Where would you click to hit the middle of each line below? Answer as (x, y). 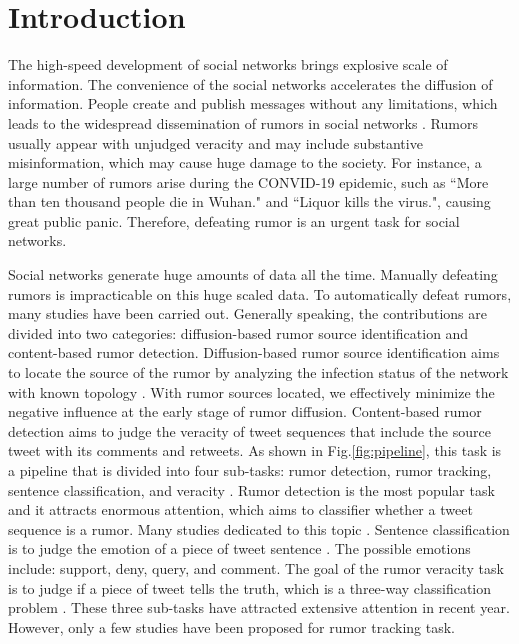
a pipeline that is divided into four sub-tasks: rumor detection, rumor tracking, (250, 470)
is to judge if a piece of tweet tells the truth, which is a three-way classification (250, 587)
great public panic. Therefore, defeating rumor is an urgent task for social (234, 220)
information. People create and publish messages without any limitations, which (253, 103)
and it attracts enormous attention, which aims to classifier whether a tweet (240, 509)
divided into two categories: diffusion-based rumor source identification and (238, 332)
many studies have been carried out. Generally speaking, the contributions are (247, 313)
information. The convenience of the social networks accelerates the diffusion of (250, 83)
